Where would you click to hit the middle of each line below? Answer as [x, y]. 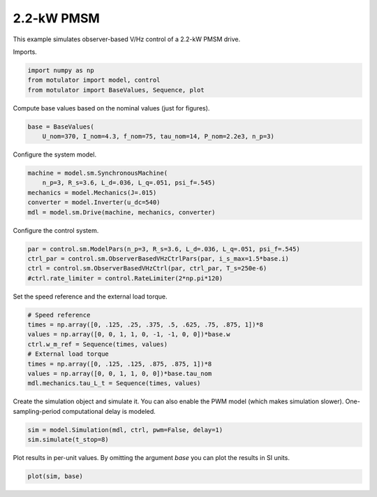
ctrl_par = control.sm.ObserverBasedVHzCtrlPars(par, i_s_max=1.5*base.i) [158, 258]
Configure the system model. [55, 154]
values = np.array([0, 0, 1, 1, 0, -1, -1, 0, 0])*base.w [129, 334]
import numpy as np [61, 70]
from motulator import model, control [94, 80]
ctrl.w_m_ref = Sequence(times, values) [97, 344]
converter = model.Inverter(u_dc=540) [94, 202]
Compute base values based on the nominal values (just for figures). [111, 108]
